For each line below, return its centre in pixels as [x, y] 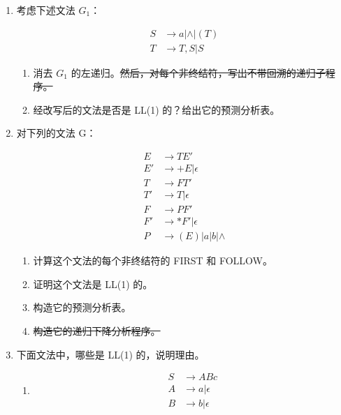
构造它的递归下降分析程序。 [97, 331]
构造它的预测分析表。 [82, 307]
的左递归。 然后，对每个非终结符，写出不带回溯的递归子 [198, 72]
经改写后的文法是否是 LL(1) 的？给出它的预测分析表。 [157, 109]
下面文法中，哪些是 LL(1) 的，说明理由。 [110, 354]
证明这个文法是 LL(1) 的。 [93, 284]
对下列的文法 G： [56, 133]
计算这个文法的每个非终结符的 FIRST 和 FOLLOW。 [153, 261]
